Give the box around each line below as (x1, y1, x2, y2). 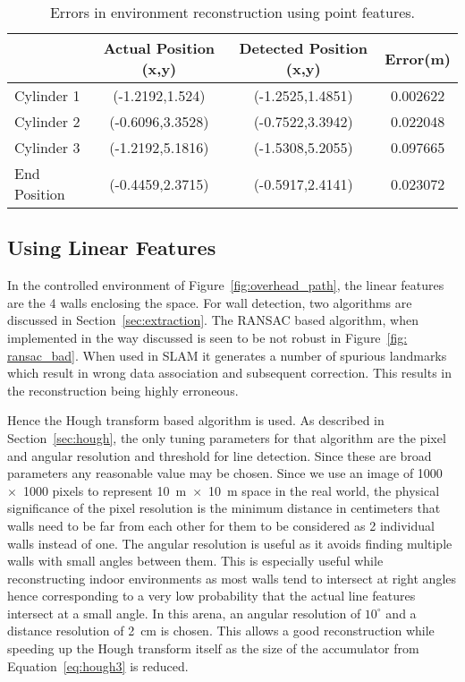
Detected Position (239, 38, 368, 58)
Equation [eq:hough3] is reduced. (7, 656, 189, 675)
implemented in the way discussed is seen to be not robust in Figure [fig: (7, 328, 408, 346)
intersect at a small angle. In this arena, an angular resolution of (7, 603, 361, 622)
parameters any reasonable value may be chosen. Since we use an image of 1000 (7, 464, 443, 482)
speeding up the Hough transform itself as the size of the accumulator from (7, 639, 419, 658)
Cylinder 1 (14, 85, 80, 106)
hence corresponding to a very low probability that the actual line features (7, 586, 416, 605)
